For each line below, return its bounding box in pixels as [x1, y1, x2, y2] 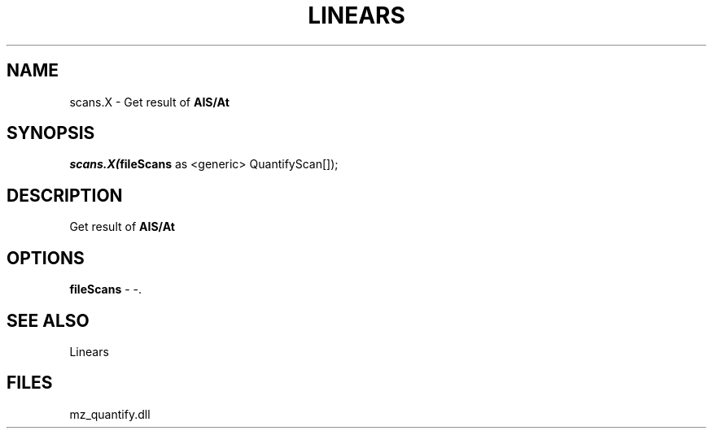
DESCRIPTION [7, 185, 123, 206]
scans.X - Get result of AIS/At [69, 94, 230, 109]
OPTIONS [7, 247, 85, 268]
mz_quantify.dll [69, 407, 151, 421]
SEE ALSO [7, 310, 90, 331]
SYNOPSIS [7, 123, 95, 144]
